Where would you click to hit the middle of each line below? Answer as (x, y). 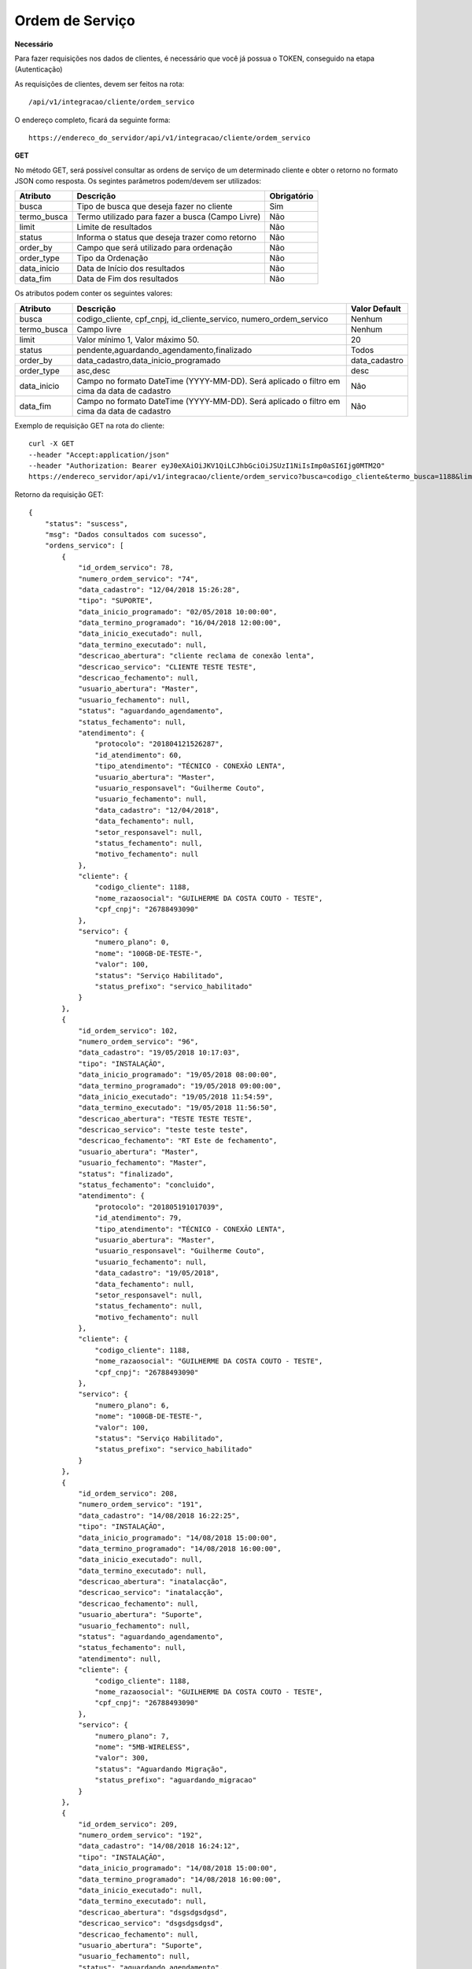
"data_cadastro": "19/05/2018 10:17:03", (159, 1053)
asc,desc (94, 370)
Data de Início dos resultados (131, 269)
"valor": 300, (122, 1758)
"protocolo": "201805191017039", (159, 1207)
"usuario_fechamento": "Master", (143, 1163)
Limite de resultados (114, 227)
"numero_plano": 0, (132, 942)
